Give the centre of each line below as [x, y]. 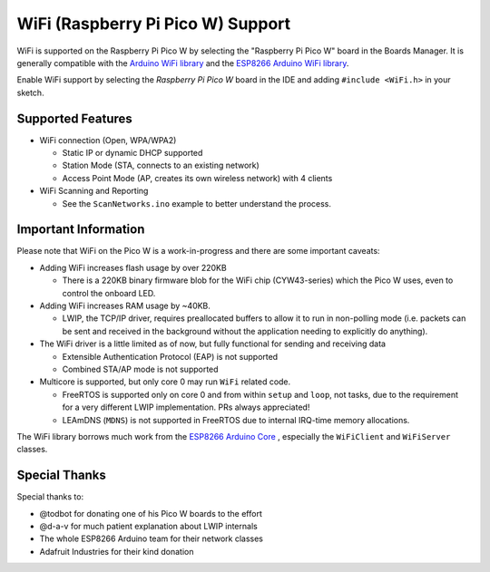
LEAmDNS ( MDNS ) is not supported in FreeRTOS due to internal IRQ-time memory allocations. [236, 420]
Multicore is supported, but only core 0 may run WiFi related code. [165, 382]
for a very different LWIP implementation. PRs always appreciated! [186, 407]
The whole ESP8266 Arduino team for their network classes [151, 538]
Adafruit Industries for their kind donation [117, 551]
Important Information [81, 230]
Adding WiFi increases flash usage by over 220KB [133, 267]
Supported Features [75, 118]
